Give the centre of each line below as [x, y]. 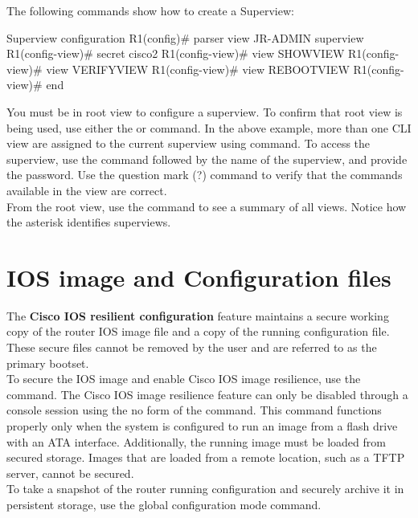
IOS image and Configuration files [199, 277]
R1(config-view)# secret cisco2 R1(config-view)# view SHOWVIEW [176, 53]
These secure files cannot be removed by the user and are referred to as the [192, 347]
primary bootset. [48, 363]
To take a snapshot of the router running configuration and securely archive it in [205, 489]
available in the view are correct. [87, 190]
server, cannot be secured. [70, 473]
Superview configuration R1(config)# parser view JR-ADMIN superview [185, 37]
